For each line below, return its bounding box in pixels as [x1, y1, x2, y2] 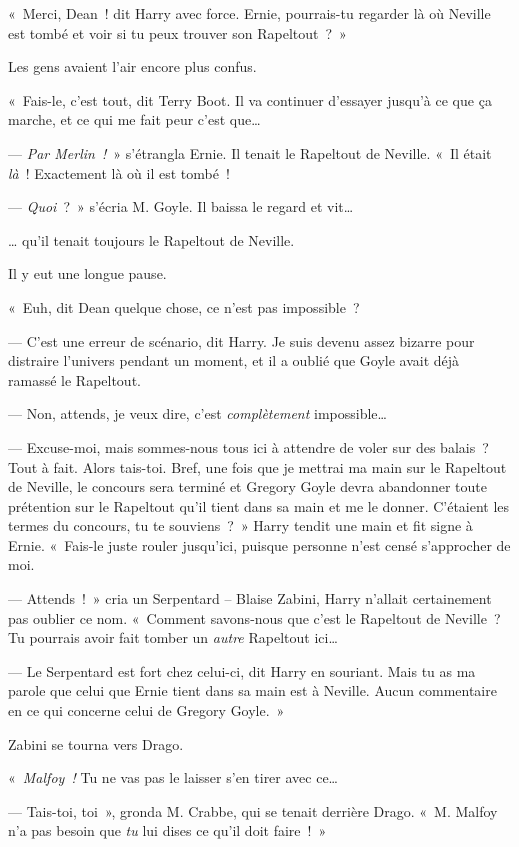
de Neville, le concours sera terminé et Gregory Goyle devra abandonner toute [8, 476, 487, 497]
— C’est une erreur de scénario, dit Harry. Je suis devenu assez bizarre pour [8, 330, 475, 351]
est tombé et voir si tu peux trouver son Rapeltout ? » [8, 22, 347, 43]
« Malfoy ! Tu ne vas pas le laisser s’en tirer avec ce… [8, 767, 339, 788]
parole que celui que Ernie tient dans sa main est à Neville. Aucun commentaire [8, 680, 497, 701]
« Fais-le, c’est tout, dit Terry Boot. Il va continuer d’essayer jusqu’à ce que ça [8, 89, 492, 110]
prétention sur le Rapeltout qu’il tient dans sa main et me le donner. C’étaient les [8, 495, 510, 516]
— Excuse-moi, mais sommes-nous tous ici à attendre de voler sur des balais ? [8, 436, 489, 457]
